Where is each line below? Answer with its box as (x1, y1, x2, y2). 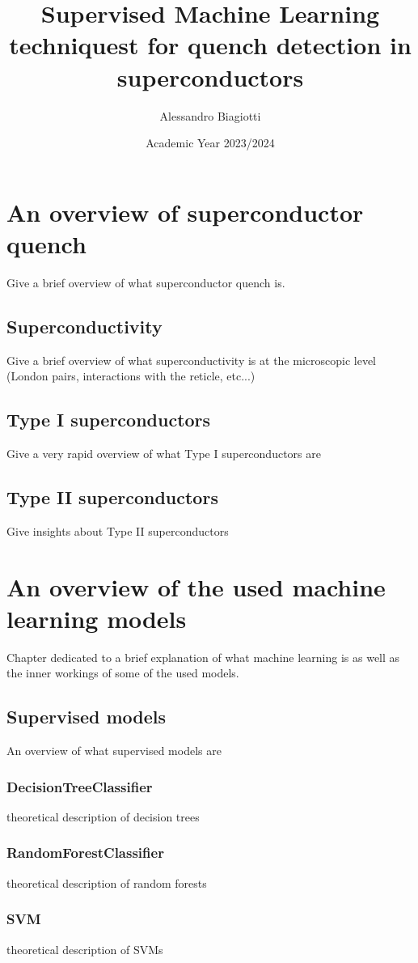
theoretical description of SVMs (6, 940, 163, 957)
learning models (6, 601, 187, 634)
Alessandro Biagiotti (159, 107, 261, 124)
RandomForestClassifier (6, 842, 164, 863)
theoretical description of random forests (6, 874, 207, 891)
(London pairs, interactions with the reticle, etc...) (6, 367, 255, 384)
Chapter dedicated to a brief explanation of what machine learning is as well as (6, 648, 400, 665)
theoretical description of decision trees (6, 808, 200, 825)
